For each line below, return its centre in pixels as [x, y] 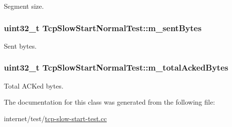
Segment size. [24, 6]
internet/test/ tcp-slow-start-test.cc [55, 118]
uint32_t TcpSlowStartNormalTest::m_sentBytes [103, 27]
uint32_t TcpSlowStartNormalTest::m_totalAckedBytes [116, 67]
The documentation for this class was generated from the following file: [109, 102]
